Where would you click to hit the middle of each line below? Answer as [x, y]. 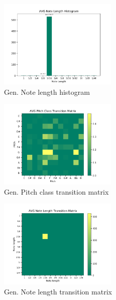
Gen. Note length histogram [47, 92]
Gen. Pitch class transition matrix [56, 191]
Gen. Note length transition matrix [58, 291]
